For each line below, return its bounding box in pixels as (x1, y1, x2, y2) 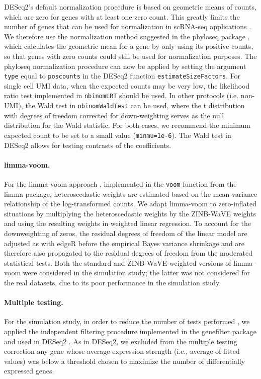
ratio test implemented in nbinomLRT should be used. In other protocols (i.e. (4, 90, 239, 101)
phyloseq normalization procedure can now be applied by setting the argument (4, 60, 246, 71)
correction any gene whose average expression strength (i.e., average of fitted (4, 346, 240, 356)
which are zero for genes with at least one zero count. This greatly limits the (4, 11, 240, 22)
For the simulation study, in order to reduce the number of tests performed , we (4, 316, 250, 327)
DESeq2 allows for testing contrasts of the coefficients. (4, 139, 171, 150)
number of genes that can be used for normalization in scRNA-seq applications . (4, 21, 251, 32)
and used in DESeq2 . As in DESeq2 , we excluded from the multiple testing (4, 336, 237, 346)
